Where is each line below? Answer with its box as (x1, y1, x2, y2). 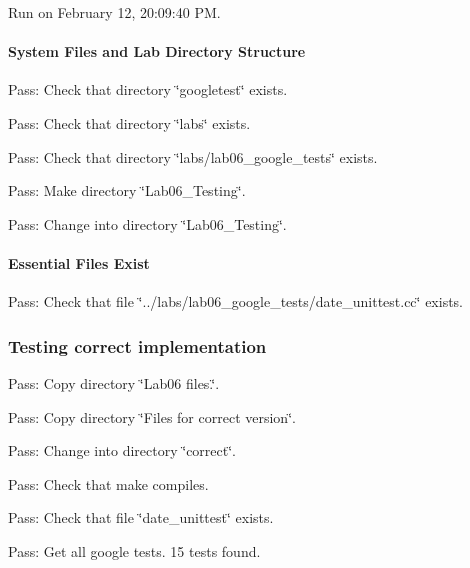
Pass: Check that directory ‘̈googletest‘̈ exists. (8, 79, 288, 100)
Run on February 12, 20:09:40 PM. (8, 2, 221, 22)
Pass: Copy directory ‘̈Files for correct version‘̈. (8, 406, 296, 427)
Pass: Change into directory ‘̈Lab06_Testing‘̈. (8, 213, 287, 234)
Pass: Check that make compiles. (8, 473, 209, 494)
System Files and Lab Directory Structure (8, 41, 306, 62)
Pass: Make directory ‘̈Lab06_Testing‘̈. (8, 180, 246, 201)
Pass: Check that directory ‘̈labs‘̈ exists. (8, 112, 251, 133)
